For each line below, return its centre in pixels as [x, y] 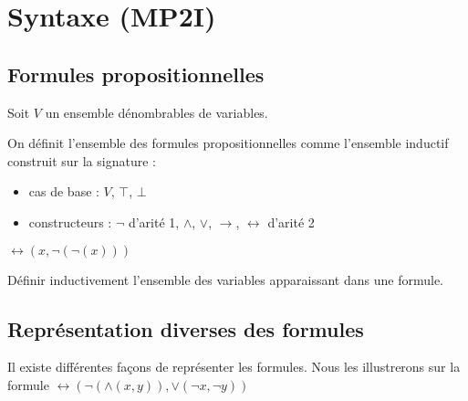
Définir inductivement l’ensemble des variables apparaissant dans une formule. [225, 279]
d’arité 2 [291, 222]
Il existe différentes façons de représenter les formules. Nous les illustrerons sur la [234, 367]
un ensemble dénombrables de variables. [156, 112]
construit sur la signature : [82, 160]
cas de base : [64, 191]
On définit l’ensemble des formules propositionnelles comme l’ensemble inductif [228, 143]
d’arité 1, [154, 222]
